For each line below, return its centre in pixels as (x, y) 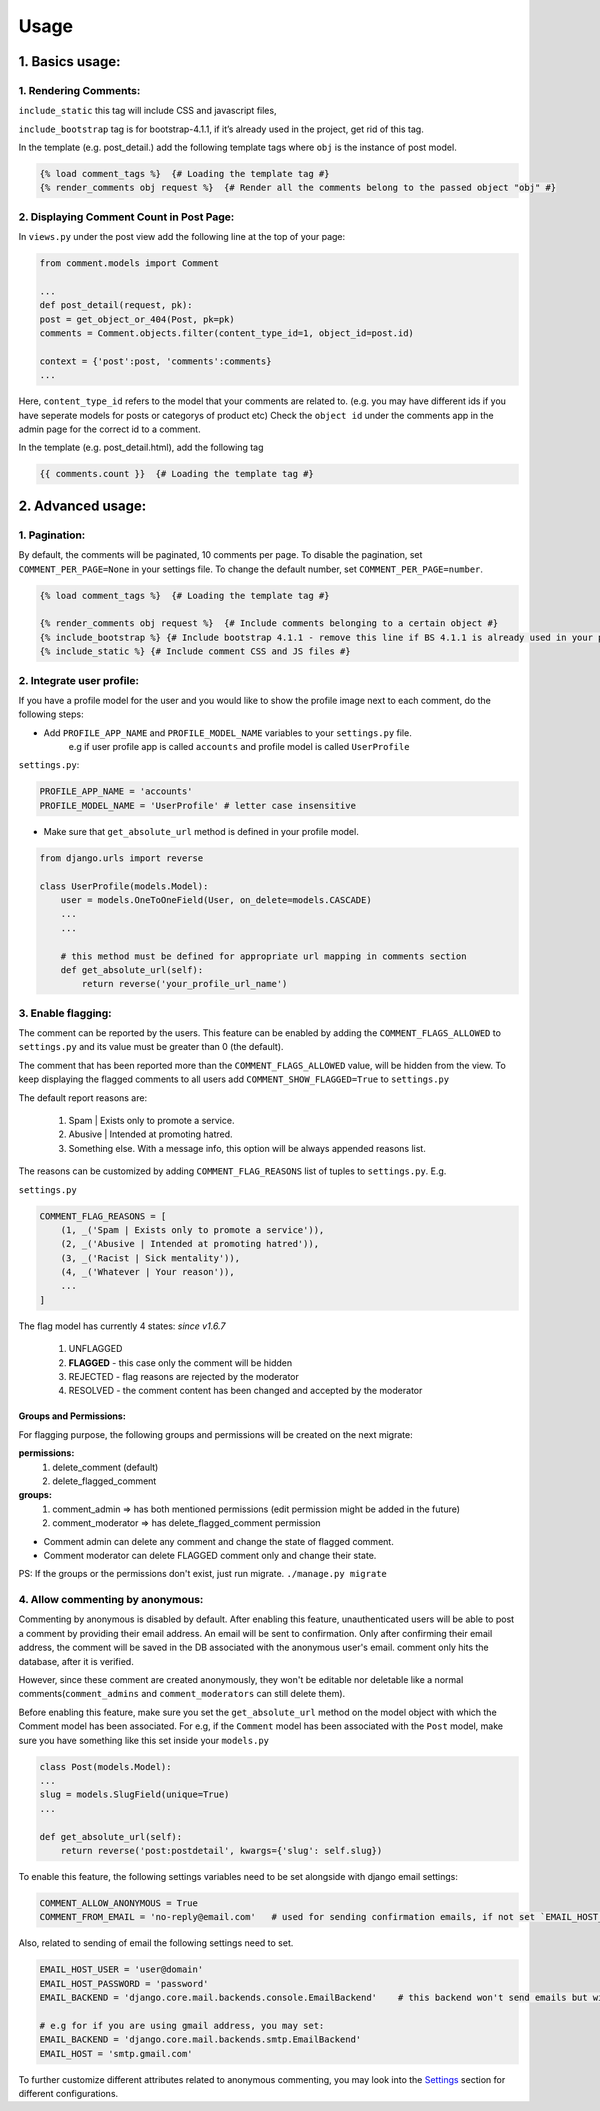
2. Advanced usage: (82, 505)
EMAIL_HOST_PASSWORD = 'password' (124, 1983)
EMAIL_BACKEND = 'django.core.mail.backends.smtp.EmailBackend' (200, 2039)
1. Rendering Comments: (79, 90)
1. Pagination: (52, 535)
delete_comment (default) (105, 1467)
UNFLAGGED (95, 1349)
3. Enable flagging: (65, 1013)
